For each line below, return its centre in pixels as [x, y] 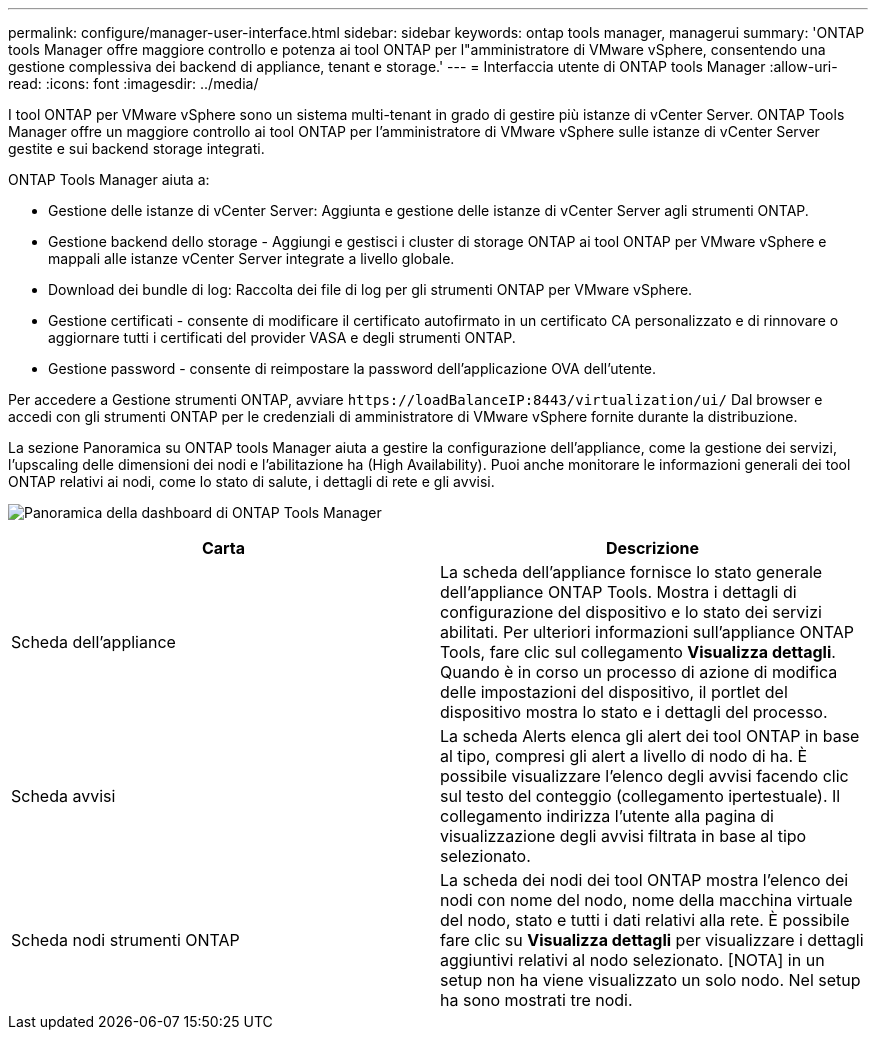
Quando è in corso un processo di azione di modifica [639, 672]
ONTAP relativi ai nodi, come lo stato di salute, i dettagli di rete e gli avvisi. [251, 481]
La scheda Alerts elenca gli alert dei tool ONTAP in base [650, 736]
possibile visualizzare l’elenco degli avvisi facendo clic [644, 776]
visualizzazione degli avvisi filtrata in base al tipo [623, 836]
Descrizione [652, 548]
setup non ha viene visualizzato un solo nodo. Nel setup [650, 980]
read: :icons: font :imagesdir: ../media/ [133, 83]
